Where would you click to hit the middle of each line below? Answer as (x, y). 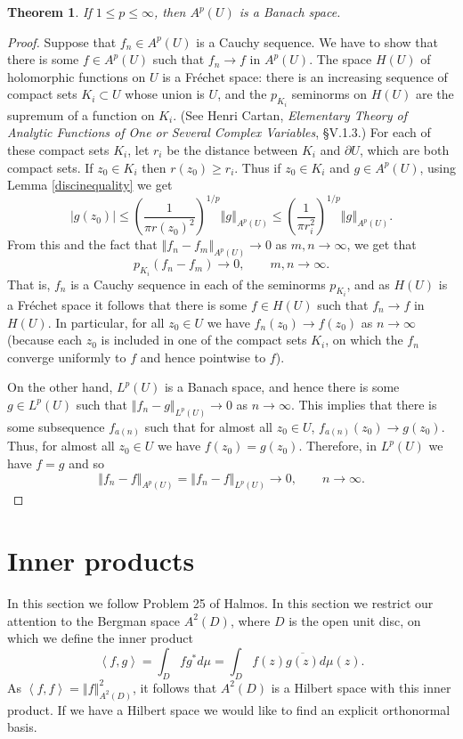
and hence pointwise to (203, 357)
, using (438, 167)
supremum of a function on (81, 114)
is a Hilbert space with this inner (361, 687)
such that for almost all (208, 426)
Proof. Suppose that (62, 41)
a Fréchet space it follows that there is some (127, 305)
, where (250, 620)
